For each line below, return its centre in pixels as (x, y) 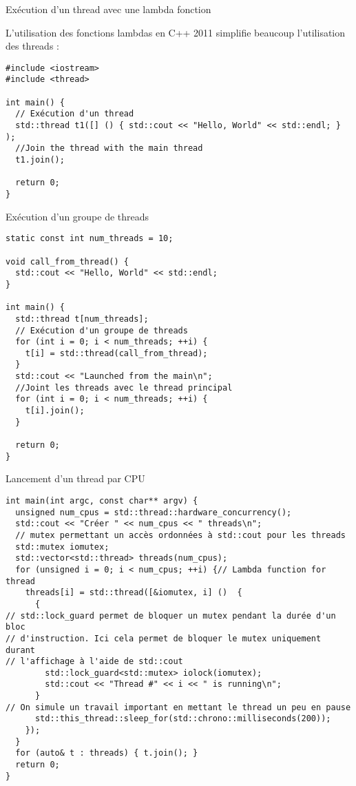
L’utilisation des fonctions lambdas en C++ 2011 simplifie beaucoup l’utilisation (176, 32)
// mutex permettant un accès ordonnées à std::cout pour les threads (180, 535)
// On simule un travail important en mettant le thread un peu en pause (178, 707)
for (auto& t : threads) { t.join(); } (107, 753)
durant (20, 650)
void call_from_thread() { (67, 261)
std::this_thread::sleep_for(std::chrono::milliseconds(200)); (183, 719)
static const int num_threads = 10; (90, 239)
